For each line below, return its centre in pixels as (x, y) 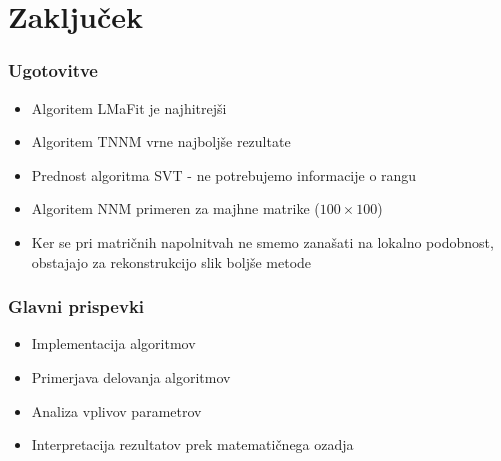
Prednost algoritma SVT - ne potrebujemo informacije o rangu (224, 174)
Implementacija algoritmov (113, 343)
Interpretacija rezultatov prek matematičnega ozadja (192, 444)
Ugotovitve (53, 70)
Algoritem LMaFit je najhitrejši (129, 107)
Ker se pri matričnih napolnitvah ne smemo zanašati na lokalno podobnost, (262, 241)
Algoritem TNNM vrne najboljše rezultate (161, 141)
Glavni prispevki (76, 306)
